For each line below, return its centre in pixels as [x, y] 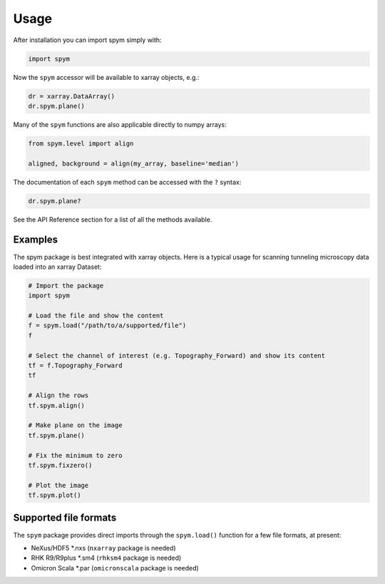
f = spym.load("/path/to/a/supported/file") [107, 326]
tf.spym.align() [57, 405]
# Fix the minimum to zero [75, 455]
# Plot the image [58, 485]
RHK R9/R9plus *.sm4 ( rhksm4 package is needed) [106, 558]
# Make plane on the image [75, 425]
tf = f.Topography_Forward [75, 365]
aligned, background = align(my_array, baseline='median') [133, 163]
